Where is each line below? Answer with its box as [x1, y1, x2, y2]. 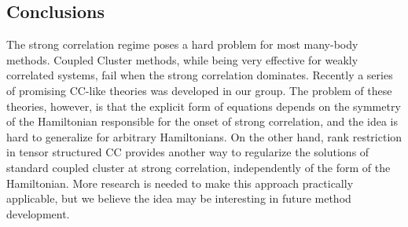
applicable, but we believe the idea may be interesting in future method [6, 190, 351, 207]
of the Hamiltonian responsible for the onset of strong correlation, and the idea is [6, 113, 398, 130]
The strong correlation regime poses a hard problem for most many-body [6, 36, 358, 53]
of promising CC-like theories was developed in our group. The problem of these [6, 82, 392, 98]
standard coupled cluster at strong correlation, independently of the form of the [6, 159, 391, 175]
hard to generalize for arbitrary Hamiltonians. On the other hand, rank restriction [6, 128, 402, 145]
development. [6, 205, 70, 222]
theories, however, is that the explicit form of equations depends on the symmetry [6, 97, 401, 114]
